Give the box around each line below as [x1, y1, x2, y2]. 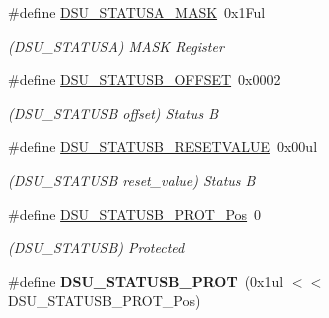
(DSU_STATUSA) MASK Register [8, 35, 224, 56]
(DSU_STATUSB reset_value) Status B [8, 169, 256, 190]
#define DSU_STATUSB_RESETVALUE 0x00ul [8, 136, 318, 157]
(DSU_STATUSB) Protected [8, 237, 185, 258]
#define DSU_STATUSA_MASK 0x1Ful [8, 2, 266, 22]
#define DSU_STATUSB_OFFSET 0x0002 [8, 69, 281, 90]
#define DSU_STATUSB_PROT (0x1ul [8, 270, 284, 291]
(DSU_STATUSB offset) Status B [8, 102, 218, 123]
